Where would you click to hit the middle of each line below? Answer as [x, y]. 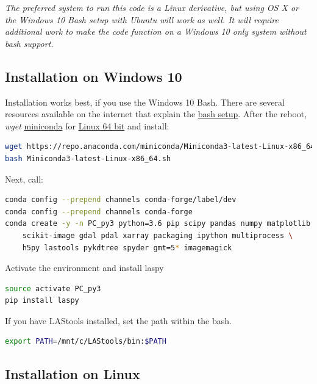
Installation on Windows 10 [94, 76]
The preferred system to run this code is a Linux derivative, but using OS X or [152, 7]
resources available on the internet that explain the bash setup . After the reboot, [156, 114]
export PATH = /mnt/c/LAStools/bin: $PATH [86, 342]
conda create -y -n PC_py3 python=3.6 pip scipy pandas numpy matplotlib [158, 224]
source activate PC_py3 [53, 288]
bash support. [29, 43]
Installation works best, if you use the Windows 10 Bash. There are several [145, 102]
